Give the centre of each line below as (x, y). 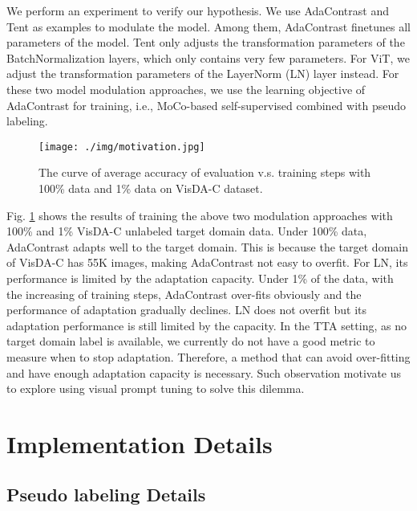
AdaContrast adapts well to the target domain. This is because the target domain (207, 246)
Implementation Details (140, 443)
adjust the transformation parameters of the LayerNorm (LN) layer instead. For (203, 74)
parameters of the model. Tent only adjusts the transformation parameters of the (206, 42)
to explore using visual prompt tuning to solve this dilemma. (156, 388)
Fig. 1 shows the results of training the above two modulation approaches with (200, 215)
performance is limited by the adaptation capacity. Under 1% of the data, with (200, 278)
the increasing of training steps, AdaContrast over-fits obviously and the (184, 294)
